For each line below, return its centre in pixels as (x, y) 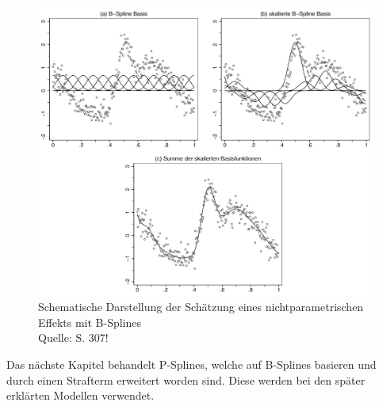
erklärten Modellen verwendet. (80, 395)
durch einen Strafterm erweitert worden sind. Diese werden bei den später (186, 379)
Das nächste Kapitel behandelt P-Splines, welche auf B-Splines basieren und (191, 364)
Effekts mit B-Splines (90, 322)
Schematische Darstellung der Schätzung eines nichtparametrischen (201, 307)
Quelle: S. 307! (73, 338)
